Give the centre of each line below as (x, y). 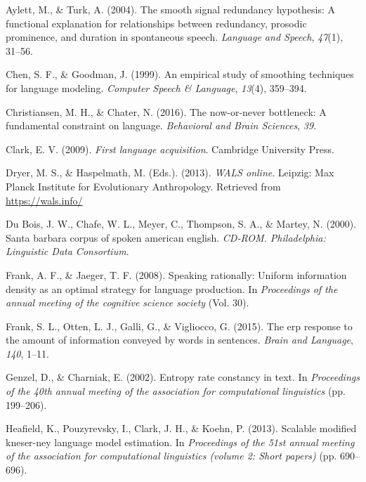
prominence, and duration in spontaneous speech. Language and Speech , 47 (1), (175, 37)
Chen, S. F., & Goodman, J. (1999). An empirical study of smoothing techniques (180, 74)
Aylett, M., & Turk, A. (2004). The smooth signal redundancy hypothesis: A (171, 9)
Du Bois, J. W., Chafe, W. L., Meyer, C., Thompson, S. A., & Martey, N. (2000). (181, 224)
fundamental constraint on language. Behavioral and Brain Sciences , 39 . (161, 125)
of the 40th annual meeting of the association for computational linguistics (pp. (176, 391)
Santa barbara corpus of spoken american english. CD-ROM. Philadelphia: (166, 237)
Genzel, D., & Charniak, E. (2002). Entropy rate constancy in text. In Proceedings (183, 377)
